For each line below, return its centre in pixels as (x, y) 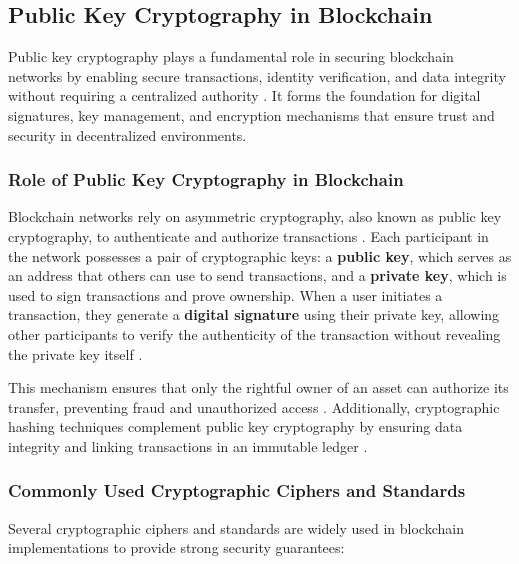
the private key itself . (75, 353)
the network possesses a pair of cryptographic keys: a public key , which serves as (260, 255)
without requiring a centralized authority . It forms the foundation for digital (244, 95)
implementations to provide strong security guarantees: (176, 547)
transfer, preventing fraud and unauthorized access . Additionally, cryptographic (254, 406)
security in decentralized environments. (127, 134)
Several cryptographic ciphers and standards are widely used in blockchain (236, 527)
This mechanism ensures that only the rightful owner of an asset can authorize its (258, 387)
